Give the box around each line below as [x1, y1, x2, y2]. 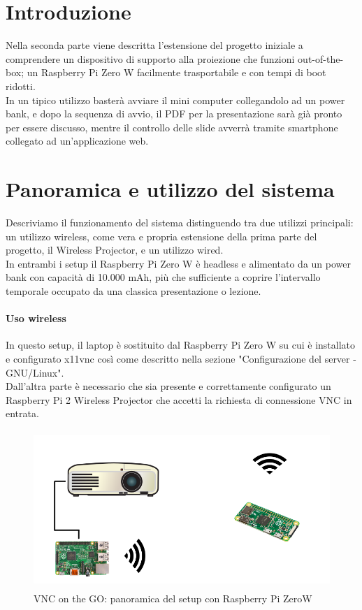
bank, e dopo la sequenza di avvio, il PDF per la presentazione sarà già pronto [6, 106, 342, 121]
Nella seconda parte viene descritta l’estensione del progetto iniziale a [6, 38, 303, 52]
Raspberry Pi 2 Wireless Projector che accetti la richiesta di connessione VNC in [6, 392, 352, 407]
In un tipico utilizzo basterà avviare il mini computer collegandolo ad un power [6, 92, 345, 107]
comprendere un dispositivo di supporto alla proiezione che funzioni [6, 51, 295, 66]
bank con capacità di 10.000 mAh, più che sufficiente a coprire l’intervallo [6, 270, 321, 284]
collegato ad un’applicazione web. [6, 133, 149, 148]
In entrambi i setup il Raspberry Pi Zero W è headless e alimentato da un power [6, 256, 351, 270]
